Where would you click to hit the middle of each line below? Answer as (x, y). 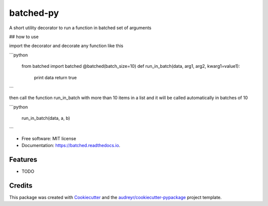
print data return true (55, 77)
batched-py (34, 13)
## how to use (24, 37)
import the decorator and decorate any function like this (66, 46)
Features (23, 160)
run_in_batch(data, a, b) (46, 118)
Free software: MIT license (49, 138)
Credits (21, 185)
